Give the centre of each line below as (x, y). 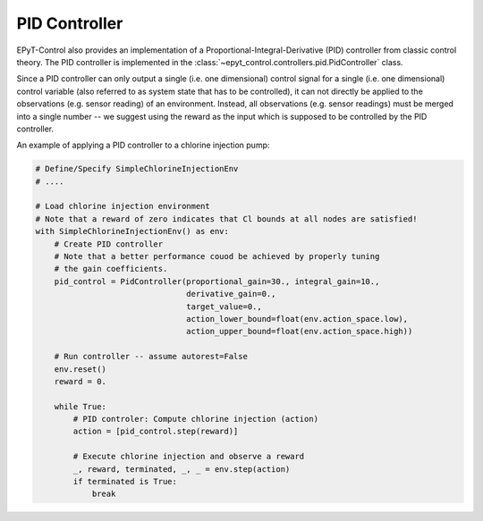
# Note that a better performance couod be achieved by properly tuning (217, 256)
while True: (80, 406)
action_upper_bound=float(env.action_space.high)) (300, 332)
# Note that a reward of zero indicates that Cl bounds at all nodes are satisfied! (226, 218)
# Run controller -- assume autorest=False (151, 357)
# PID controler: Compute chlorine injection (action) (196, 419)
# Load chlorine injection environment (123, 206)
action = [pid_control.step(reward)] (156, 432)
